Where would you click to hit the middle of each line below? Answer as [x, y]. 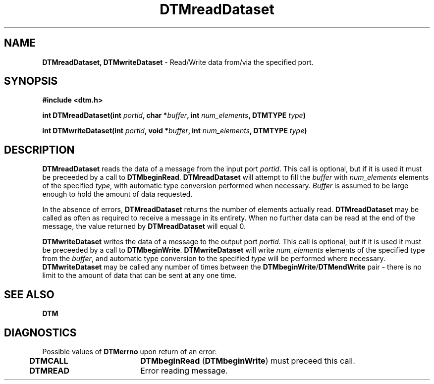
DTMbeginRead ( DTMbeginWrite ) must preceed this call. [248, 360]
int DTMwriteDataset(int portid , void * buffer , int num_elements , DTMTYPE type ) [175, 131]
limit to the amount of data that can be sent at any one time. [139, 275]
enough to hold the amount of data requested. [117, 194]
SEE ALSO [29, 294]
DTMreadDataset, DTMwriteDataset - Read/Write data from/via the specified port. [178, 62]
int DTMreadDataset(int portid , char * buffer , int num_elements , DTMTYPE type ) [174, 115]
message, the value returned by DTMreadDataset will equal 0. [144, 226]
